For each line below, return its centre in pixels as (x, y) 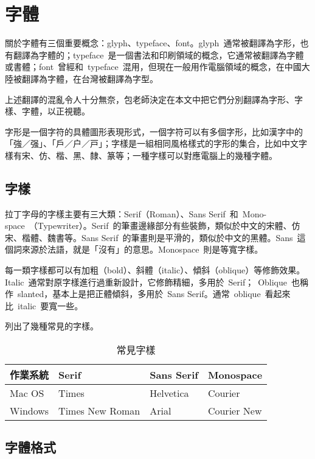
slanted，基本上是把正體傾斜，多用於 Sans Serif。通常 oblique (139, 294)
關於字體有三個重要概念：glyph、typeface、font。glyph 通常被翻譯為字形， (153, 43)
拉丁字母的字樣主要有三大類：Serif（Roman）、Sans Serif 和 (122, 213)
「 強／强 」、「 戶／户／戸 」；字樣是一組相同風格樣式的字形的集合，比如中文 (152, 143)
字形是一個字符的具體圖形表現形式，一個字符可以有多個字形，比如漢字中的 (154, 131)
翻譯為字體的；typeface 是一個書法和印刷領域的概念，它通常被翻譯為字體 (158, 54)
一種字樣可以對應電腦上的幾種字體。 (205, 155)
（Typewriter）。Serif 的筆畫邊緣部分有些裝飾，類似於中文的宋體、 (160, 226)
